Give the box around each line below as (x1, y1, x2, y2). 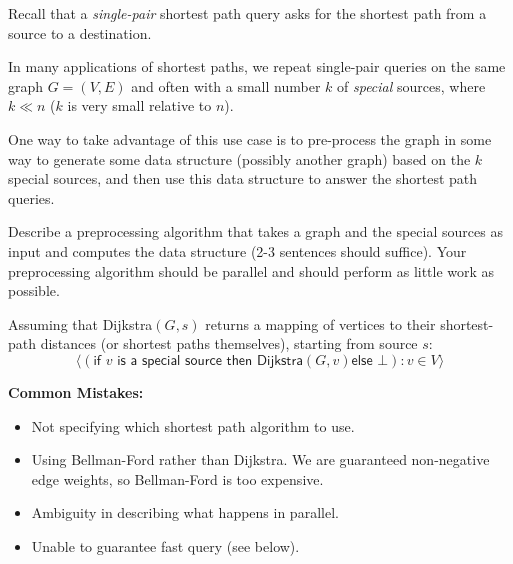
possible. (8, 280, 60, 301)
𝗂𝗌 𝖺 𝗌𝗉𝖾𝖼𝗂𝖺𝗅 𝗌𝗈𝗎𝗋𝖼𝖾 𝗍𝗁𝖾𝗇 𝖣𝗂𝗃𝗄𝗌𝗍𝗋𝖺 (117, 353, 303, 368)
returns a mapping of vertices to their (205, 313, 436, 334)
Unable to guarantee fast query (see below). (31, 535, 300, 556)
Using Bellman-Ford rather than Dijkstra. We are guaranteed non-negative (31, 449, 490, 470)
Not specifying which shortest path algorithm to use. (31, 415, 355, 436)
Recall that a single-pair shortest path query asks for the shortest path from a (8, 3, 487, 23)
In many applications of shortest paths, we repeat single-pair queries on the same (8, 56, 506, 77)
